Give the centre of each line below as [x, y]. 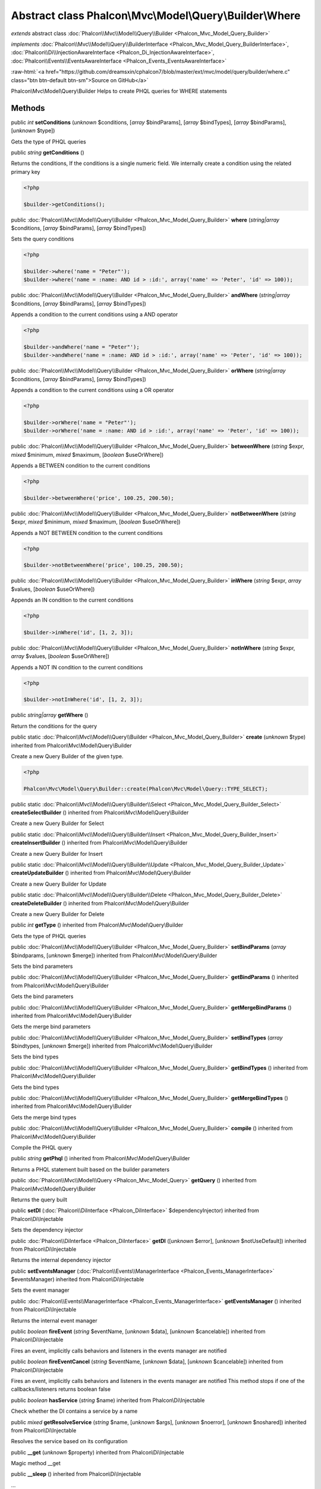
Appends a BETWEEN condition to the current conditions [81, 466]
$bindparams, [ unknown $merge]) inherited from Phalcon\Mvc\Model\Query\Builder [114, 955]
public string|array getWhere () [50, 715]
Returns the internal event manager [54, 1320]
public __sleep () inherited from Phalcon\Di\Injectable [76, 1474]
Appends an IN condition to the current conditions [72, 600]
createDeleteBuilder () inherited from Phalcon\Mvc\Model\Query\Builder [100, 903]
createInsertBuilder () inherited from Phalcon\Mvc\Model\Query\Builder [99, 843]
